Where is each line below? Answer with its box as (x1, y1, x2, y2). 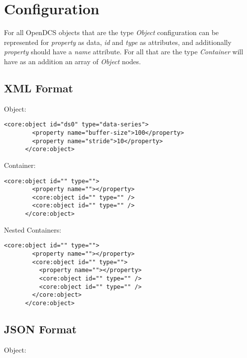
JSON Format (4, 321, 77, 337)
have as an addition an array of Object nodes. (4, 56, 141, 66)
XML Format (4, 80, 73, 95)
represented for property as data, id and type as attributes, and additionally (4, 37, 232, 47)
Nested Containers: (4, 224, 62, 235)
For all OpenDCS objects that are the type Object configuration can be (4, 27, 219, 38)
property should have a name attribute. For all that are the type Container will (4, 46, 244, 57)
